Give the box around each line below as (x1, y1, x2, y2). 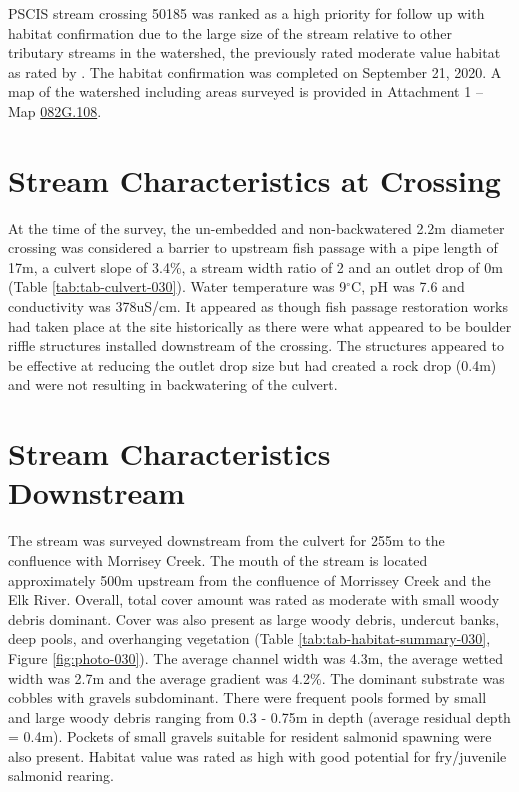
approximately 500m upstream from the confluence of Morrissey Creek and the (8, 569, 491, 590)
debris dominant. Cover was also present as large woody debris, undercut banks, (8, 608, 500, 629)
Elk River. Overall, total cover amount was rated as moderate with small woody (8, 589, 500, 610)
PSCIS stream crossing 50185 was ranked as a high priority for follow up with (8, 3, 485, 23)
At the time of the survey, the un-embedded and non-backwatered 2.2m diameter (8, 217, 505, 238)
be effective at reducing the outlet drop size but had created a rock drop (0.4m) (8, 354, 497, 375)
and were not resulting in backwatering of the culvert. (8, 374, 338, 395)
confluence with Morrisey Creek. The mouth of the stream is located (8, 549, 428, 570)
